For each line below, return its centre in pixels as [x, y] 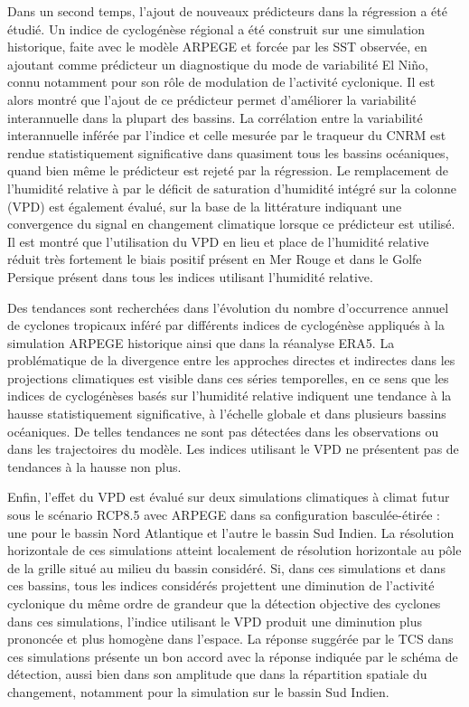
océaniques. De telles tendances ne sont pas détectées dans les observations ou [223, 431]
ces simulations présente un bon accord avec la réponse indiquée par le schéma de [233, 656]
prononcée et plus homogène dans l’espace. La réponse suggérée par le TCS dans [230, 639]
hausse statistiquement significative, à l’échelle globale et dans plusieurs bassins [227, 414]
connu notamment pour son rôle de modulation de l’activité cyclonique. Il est [221, 82]
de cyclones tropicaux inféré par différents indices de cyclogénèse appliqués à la [226, 325]
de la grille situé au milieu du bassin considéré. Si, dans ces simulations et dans [226, 567]
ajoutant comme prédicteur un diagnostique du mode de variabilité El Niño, [218, 64]
